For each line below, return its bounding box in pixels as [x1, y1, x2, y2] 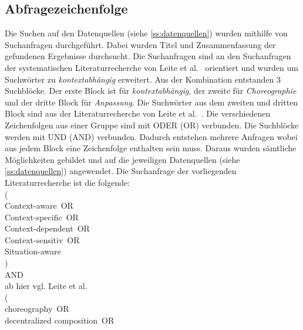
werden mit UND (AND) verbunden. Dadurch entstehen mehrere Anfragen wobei [5, 130, 298, 142]
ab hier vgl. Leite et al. [5, 280, 87, 292]
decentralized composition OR [5, 314, 115, 326]
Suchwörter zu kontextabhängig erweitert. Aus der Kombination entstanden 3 [5, 73, 281, 85]
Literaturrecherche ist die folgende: [5, 176, 130, 188]
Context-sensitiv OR [5, 233, 80, 246]
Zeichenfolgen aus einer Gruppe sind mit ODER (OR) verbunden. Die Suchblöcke [5, 118, 299, 131]
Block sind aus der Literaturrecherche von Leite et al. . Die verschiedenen [5, 107, 271, 120]
